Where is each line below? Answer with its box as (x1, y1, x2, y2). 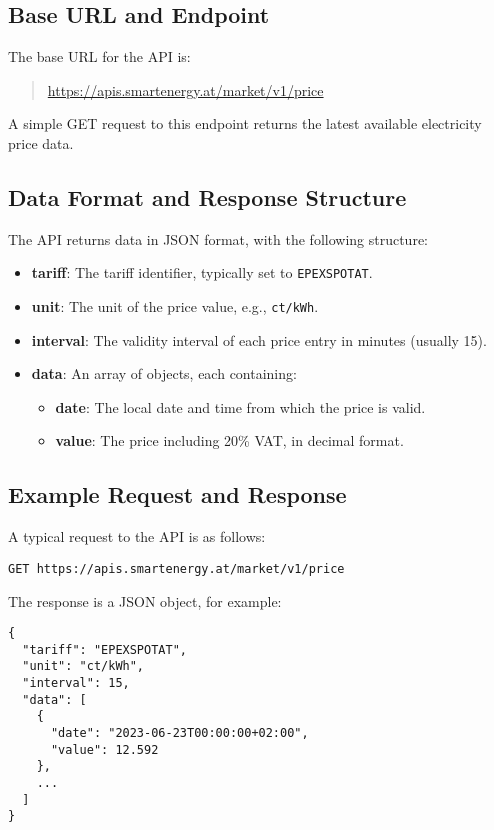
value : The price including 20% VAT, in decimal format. (55, 430, 404, 451)
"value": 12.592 (50, 742, 159, 757)
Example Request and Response (8, 479, 347, 510)
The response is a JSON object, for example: (8, 590, 282, 611)
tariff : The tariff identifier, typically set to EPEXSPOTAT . (31, 262, 373, 283)
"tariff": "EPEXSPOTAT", (22, 642, 187, 657)
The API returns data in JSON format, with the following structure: (8, 228, 428, 249)
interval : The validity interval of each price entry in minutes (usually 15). (31, 329, 487, 350)
